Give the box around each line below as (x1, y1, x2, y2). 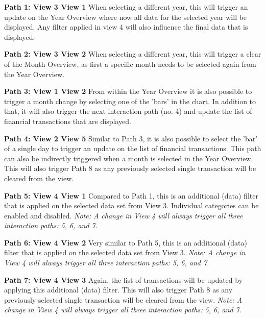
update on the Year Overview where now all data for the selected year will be (4, 11, 247, 22)
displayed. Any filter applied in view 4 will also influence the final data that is (4, 21, 248, 32)
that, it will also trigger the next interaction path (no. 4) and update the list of (4, 106, 252, 116)
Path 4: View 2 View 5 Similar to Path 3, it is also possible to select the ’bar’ (4, 133, 258, 143)
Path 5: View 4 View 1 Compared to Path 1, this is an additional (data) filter (4, 190, 258, 201)
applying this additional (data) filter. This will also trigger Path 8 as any (4, 284, 233, 295)
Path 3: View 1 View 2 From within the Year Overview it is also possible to (4, 86, 252, 96)
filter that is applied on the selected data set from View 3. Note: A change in (4, 247, 246, 258)
